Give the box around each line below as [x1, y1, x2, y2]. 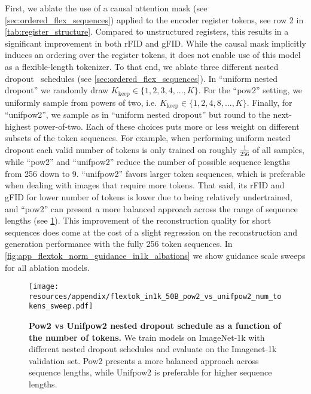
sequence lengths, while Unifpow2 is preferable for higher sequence [29, 366, 272, 378]
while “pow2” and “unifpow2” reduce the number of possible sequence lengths [5, 155, 290, 168]
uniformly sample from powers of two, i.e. [5, 96, 157, 108]
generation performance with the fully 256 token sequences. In [5, 237, 233, 250]
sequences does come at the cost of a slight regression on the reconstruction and [5, 225, 298, 238]
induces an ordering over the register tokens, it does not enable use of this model [5, 48, 301, 61]
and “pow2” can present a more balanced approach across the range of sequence [5, 202, 298, 215]
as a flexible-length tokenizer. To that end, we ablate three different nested [5, 60, 279, 72]
